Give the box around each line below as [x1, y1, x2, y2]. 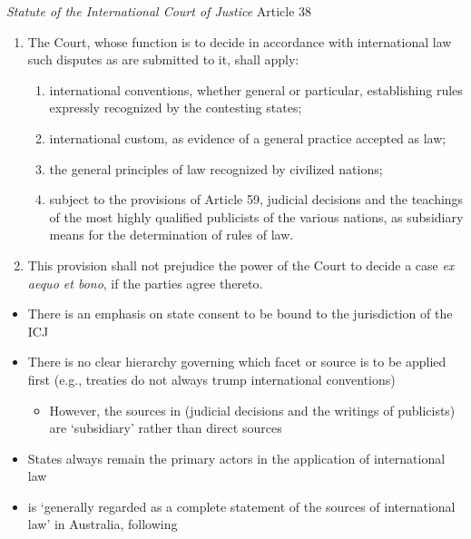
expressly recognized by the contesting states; [49, 98, 302, 117]
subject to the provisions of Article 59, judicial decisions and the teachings [49, 190, 464, 209]
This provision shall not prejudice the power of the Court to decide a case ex [27, 255, 455, 274]
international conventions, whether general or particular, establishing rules [49, 80, 463, 99]
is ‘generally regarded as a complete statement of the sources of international [27, 496, 456, 515]
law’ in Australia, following [27, 514, 178, 534]
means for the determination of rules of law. [49, 225, 294, 244]
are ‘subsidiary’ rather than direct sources [49, 418, 282, 437]
